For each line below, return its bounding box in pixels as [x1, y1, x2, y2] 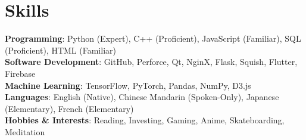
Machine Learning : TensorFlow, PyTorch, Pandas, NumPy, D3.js [5, 79, 251, 91]
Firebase [5, 67, 36, 79]
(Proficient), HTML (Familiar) [5, 43, 116, 56]
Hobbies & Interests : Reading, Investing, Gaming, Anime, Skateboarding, [5, 114, 285, 126]
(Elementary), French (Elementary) [5, 102, 134, 114]
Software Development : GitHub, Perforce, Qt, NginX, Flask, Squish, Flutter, [5, 55, 298, 68]
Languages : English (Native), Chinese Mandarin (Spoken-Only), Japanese [5, 91, 279, 103]
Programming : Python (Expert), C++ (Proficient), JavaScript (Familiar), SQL [5, 32, 301, 45]
